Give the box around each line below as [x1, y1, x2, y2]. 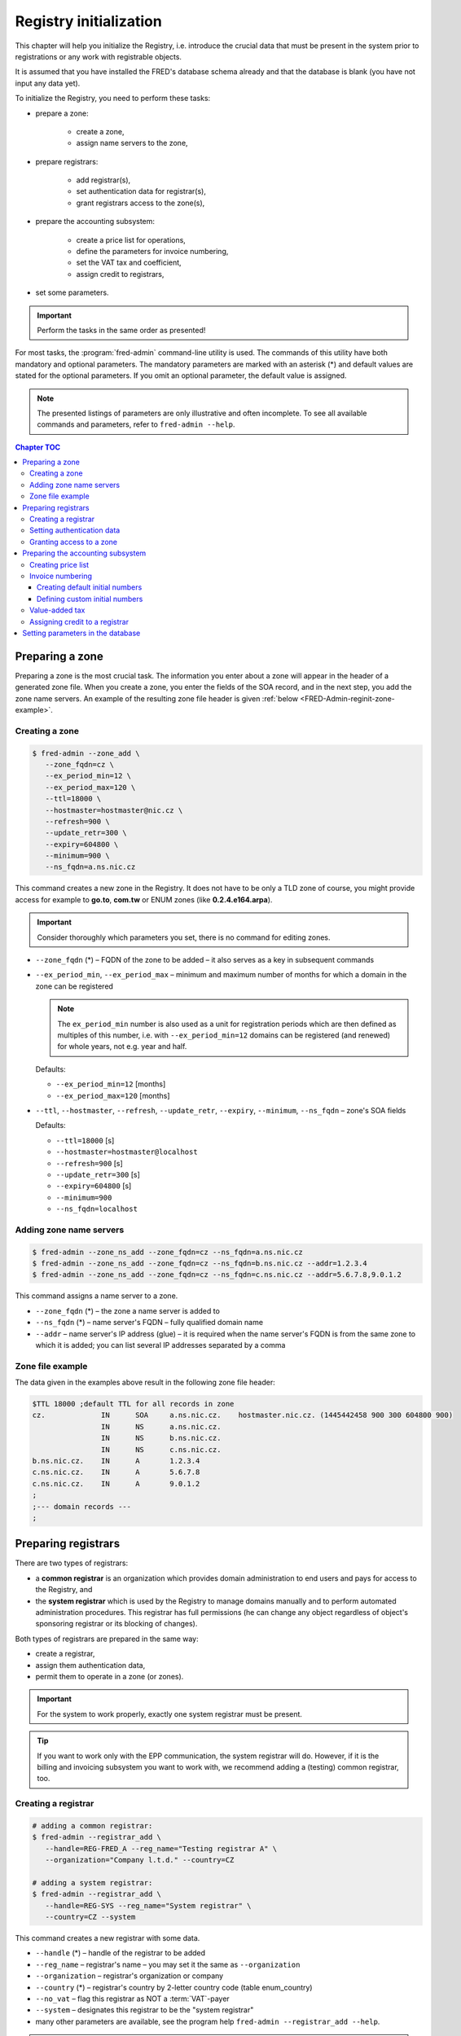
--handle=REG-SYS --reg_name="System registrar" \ [45, 1901, 252, 1910]
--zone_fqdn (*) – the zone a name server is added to [35, 1305, 220, 1315]
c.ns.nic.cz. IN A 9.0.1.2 [32, 1479, 200, 1488]
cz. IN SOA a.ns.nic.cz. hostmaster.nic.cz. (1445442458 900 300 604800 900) [32, 1411, 454, 1420]
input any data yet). [15, 78, 81, 88]
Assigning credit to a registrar [29, 617, 130, 626]
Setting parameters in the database [22, 628, 141, 638]
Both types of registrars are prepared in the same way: [15, 1634, 199, 1643]
